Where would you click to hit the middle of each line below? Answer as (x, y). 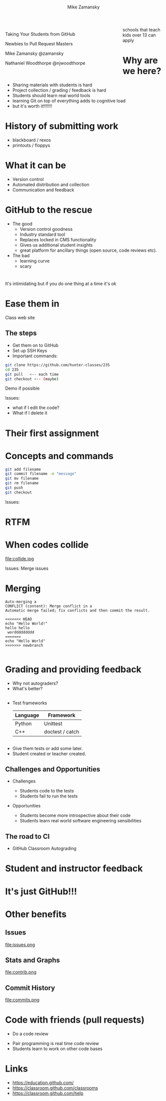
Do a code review (30, 1034)
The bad (21, 255)
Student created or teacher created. (49, 754)
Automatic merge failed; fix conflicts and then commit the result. (78, 610)
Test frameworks (30, 703)
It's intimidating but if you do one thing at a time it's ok (61, 284)
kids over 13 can (139, 35)
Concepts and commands (59, 456)
